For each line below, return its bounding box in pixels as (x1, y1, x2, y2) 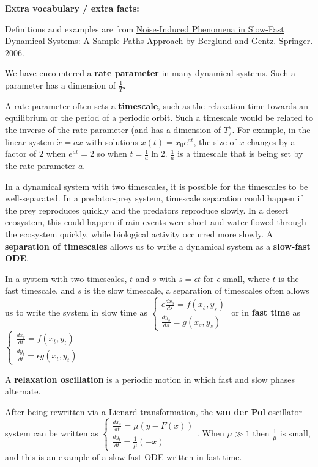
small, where (223, 272, 270, 284)
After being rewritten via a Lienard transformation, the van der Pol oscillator (5, 405, 302, 418)
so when (97, 147, 127, 160)
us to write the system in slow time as (5, 306, 147, 319)
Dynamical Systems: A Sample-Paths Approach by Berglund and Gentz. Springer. (5, 34, 313, 47)
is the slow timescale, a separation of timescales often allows (84, 284, 309, 297)
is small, (279, 427, 311, 440)
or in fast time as (231, 306, 301, 319)
